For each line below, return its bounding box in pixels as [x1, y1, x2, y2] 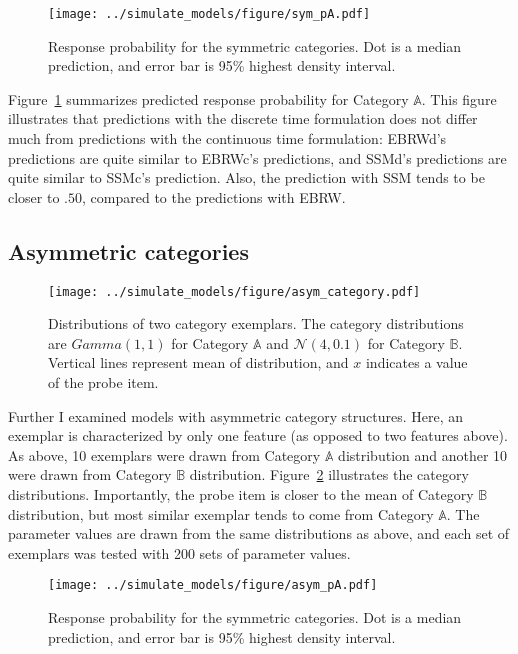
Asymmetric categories [8, 235, 249, 266]
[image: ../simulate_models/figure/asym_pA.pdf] [48, 578, 378, 593]
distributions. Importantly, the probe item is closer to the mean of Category [8, 484, 474, 505]
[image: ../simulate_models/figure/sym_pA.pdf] [48, 7, 371, 21]
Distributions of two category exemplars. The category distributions [48, 313, 464, 334]
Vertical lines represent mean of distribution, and [48, 352, 349, 373]
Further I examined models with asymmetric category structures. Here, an [8, 405, 463, 426]
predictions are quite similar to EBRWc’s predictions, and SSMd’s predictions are [8, 147, 507, 168]
